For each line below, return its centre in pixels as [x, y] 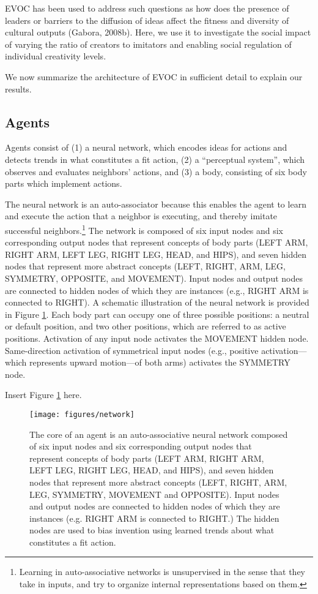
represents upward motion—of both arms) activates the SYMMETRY [160, 362]
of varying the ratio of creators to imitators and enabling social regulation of [148, 44]
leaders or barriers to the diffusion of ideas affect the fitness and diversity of [147, 20]
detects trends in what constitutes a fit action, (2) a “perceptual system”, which [155, 159]
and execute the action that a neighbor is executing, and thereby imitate [141, 216]
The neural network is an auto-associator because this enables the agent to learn [156, 204]
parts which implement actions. [64, 183]
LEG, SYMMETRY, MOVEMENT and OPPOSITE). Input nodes [154, 494]
